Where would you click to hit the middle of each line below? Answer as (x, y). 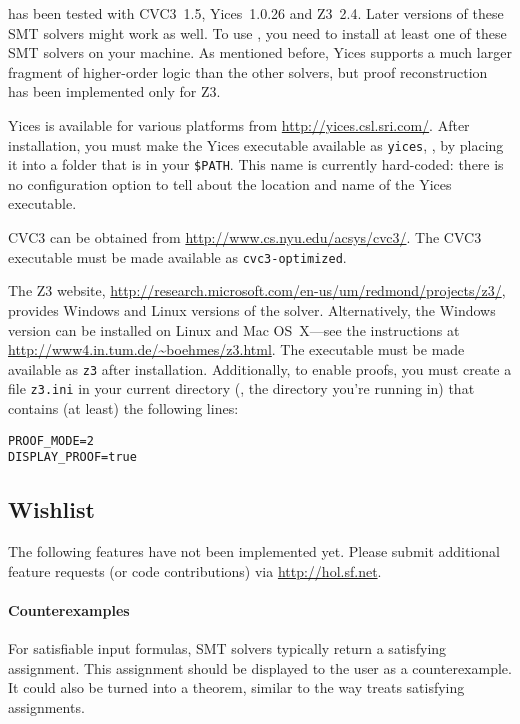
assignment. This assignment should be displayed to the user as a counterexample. (260, 667)
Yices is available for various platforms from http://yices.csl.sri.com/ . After (239, 124)
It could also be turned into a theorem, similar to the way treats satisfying (236, 687)
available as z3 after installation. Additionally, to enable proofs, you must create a (260, 368)
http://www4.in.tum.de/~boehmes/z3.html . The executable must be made (236, 349)
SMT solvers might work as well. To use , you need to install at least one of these (257, 32)
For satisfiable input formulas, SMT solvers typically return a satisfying (227, 648)
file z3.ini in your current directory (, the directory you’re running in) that (241, 388)
